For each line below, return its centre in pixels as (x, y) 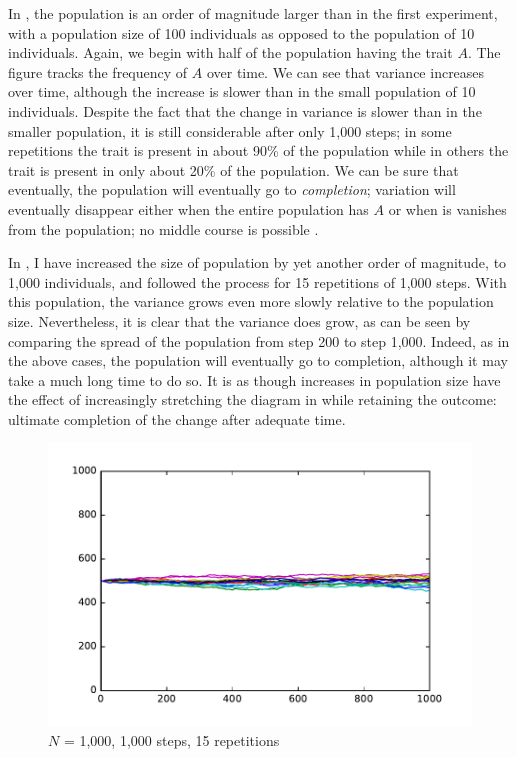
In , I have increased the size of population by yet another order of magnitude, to (257, 262)
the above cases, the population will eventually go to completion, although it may (258, 360)
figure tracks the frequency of (98, 71)
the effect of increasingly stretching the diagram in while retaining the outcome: (252, 399)
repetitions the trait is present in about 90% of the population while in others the (258, 150)
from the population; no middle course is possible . (163, 228)
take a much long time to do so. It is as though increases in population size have (254, 379)
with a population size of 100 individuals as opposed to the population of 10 (241, 32)
